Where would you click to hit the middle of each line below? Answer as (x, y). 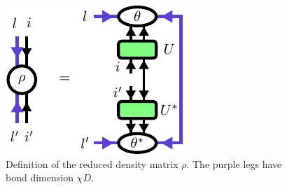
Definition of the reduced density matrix (92, 163)
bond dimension (40, 177)
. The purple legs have (234, 163)
